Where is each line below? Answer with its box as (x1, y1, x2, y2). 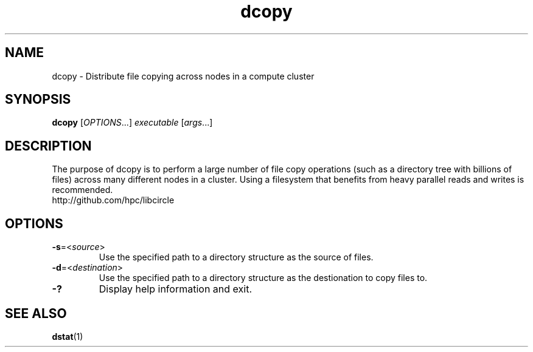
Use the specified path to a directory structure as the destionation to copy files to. (99, 272, 428, 283)
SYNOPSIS (5, 92, 71, 107)
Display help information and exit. (99, 283, 252, 296)
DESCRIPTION (5, 138, 92, 154)
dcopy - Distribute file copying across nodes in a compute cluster (52, 70, 315, 81)
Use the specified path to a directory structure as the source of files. (99, 252, 374, 263)
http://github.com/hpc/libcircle (52, 195, 175, 206)
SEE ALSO (5, 305, 67, 321)
